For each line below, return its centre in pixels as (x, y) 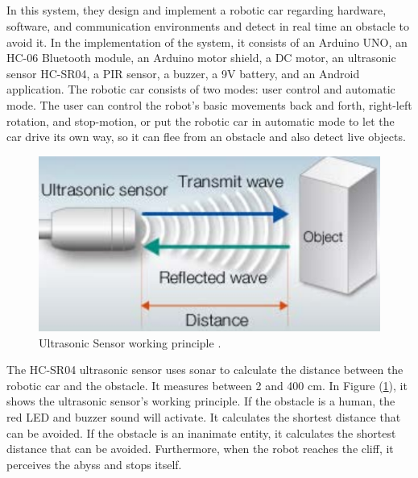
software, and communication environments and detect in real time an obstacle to (208, 25)
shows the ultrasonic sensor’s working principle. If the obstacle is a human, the (201, 401)
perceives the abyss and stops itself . (94, 464)
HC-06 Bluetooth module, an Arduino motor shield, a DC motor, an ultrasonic (201, 58)
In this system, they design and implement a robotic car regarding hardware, (197, 10)
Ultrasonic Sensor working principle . (130, 342)
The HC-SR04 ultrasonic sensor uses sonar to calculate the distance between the (205, 370)
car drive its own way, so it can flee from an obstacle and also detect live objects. (206, 137)
